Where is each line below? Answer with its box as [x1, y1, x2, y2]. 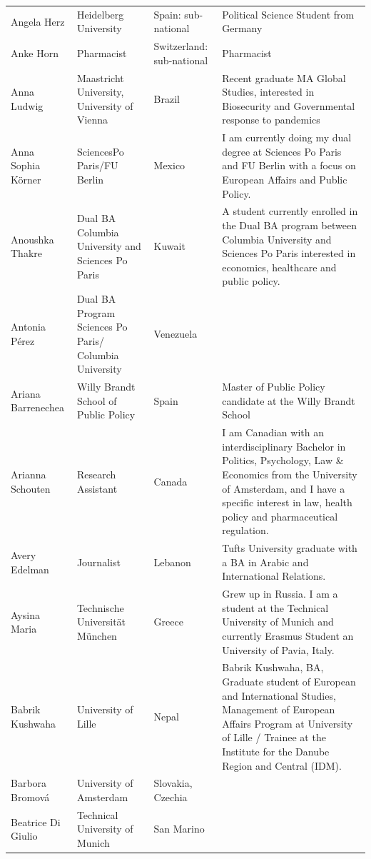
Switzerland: [153, 39, 208, 54]
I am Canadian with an [222, 425, 324, 440]
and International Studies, [222, 688, 336, 703]
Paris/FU [76, 158, 118, 173]
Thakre [11, 246, 42, 261]
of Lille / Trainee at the [222, 730, 326, 745]
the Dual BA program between [222, 218, 357, 233]
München [76, 628, 117, 643]
